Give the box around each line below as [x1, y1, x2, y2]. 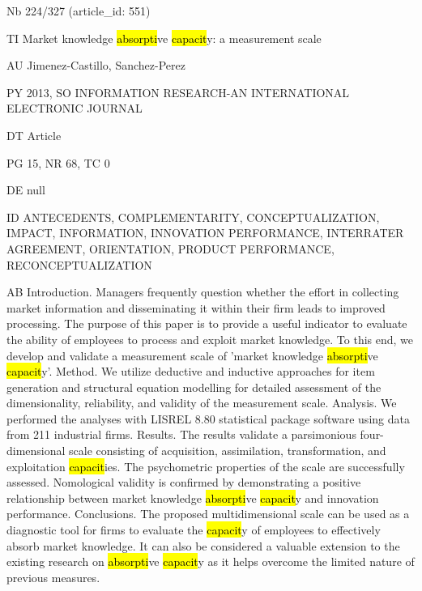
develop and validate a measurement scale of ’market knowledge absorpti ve [6, 347, 378, 364]
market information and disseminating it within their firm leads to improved [6, 299, 386, 316]
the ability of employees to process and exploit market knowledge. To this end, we [6, 330, 414, 347]
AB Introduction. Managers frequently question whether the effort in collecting [6, 283, 399, 300]
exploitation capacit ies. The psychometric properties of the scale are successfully [6, 457, 405, 474]
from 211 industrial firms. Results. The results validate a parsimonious [6, 426, 356, 443]
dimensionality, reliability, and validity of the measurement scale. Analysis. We [6, 394, 397, 411]
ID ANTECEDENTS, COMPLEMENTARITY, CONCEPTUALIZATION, [6, 208, 380, 225]
